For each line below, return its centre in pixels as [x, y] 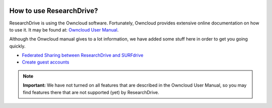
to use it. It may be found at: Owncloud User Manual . [64, 29]
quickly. [17, 46]
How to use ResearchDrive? [54, 11]
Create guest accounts [46, 62]
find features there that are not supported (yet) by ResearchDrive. [91, 92]
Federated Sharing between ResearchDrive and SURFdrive [83, 55]
